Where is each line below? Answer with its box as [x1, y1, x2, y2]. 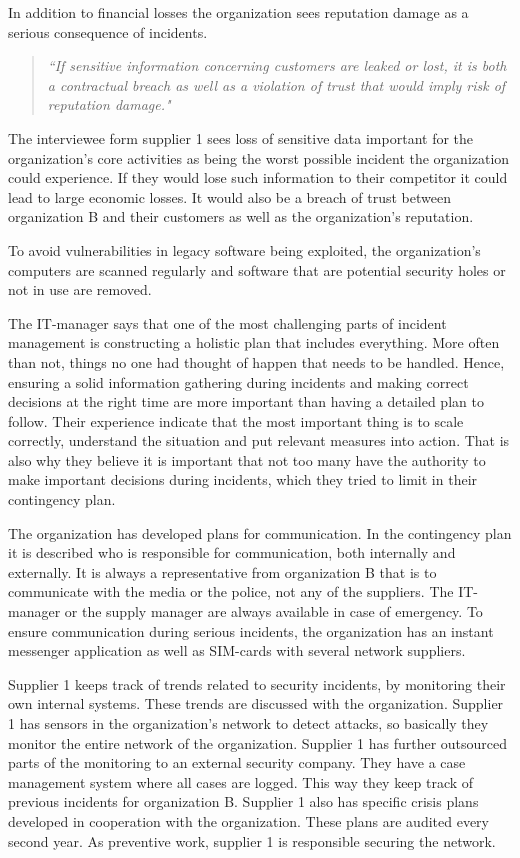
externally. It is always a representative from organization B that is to [8, 561, 437, 582]
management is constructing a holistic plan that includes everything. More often [8, 332, 500, 353]
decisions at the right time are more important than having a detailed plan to [8, 391, 484, 412]
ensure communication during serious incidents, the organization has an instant [8, 620, 494, 641]
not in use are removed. [8, 279, 152, 300]
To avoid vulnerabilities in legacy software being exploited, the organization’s [8, 239, 481, 260]
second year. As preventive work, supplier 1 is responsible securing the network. [8, 830, 496, 851]
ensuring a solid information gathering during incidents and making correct [8, 371, 469, 392]
